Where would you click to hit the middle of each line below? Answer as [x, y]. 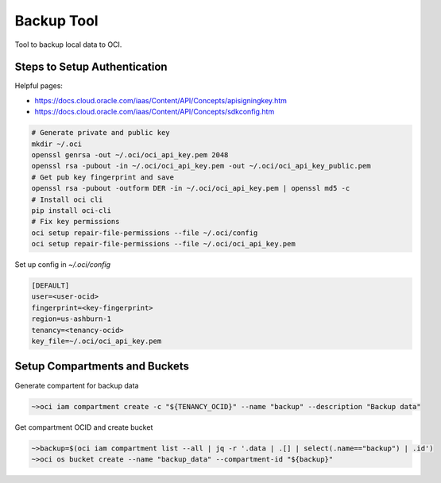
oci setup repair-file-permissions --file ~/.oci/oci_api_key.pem [163, 244]
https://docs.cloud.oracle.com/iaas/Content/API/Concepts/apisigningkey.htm [161, 100]
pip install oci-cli [71, 210]
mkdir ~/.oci [57, 144]
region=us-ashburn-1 [71, 319]
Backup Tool [56, 21]
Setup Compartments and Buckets [102, 367]
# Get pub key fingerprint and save [103, 177]
